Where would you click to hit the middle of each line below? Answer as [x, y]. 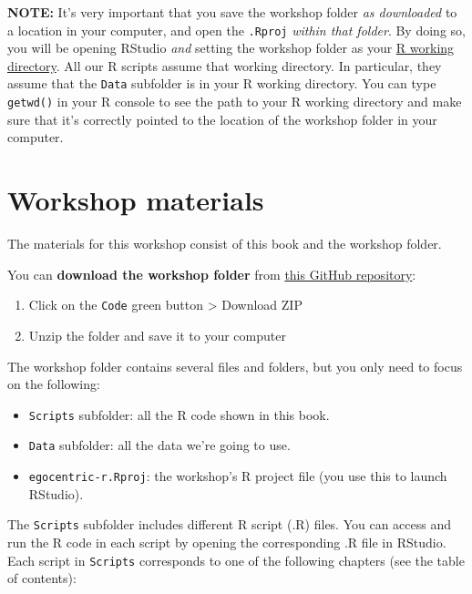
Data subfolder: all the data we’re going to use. [159, 445]
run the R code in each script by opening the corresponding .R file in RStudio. [227, 542]
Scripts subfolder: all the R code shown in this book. [179, 414]
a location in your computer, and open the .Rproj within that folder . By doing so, [236, 30]
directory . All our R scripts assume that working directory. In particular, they [225, 65]
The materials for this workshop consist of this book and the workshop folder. [225, 244]
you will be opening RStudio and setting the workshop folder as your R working [231, 48]
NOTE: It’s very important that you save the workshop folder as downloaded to [232, 12]
